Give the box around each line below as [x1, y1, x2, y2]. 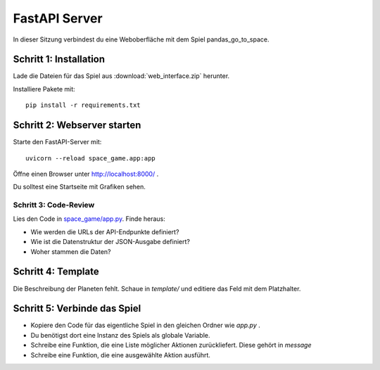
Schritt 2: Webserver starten [13, 120, 141, 132]
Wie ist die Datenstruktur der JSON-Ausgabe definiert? [30, 238, 190, 246]
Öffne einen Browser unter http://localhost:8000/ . [13, 170, 159, 178]
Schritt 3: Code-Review [13, 200, 95, 210]
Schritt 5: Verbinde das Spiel [13, 302, 141, 314]
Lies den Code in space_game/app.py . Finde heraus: [13, 215, 165, 223]
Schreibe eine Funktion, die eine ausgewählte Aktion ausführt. [30, 350, 211, 359]
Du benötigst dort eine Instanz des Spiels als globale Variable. [30, 331, 210, 339]
